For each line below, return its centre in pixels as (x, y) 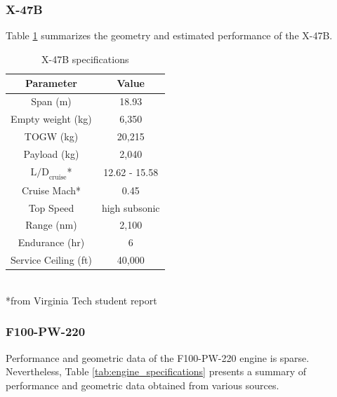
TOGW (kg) (51, 136)
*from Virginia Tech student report (81, 300)
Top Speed (51, 207)
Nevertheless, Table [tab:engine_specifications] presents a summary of (156, 371)
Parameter (51, 83)
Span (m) (51, 101)
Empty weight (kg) (51, 119)
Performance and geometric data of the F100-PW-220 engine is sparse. (158, 357)
